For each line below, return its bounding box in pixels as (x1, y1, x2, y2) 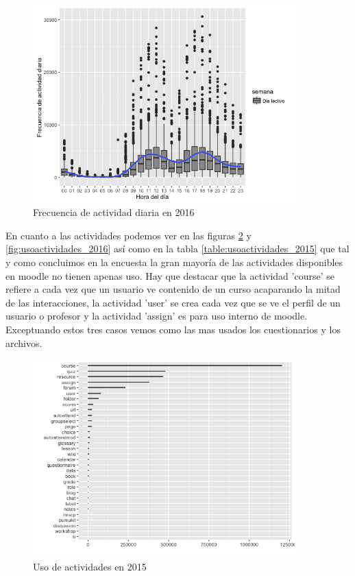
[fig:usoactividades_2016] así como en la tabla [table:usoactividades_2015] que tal (5, 241, 350, 256)
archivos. (5, 335, 42, 350)
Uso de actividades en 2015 (33, 560, 147, 574)
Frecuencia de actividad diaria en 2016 (33, 205, 195, 219)
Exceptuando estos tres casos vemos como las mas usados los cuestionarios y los (5, 322, 341, 337)
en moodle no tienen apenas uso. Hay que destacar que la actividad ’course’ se (5, 268, 334, 283)
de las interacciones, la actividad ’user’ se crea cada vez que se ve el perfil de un (5, 295, 341, 309)
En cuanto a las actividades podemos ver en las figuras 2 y (5, 228, 252, 242)
